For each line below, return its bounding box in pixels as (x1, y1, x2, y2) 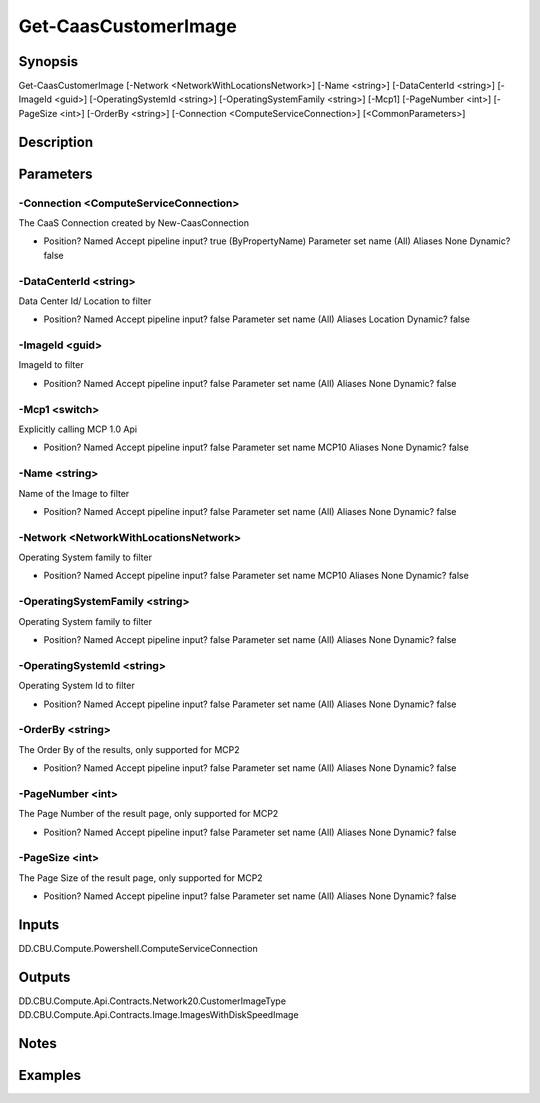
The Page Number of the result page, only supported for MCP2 (18, 808, 279, 820)
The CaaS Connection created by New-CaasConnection (18, 217, 250, 229)
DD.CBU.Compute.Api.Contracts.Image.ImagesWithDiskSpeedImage (18, 1009, 299, 1021)
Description (18, 133, 94, 150)
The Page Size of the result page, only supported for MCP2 (18, 871, 264, 884)
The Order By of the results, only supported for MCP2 (18, 743, 240, 755)
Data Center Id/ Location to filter (18, 295, 152, 307)
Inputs (18, 916, 60, 933)
